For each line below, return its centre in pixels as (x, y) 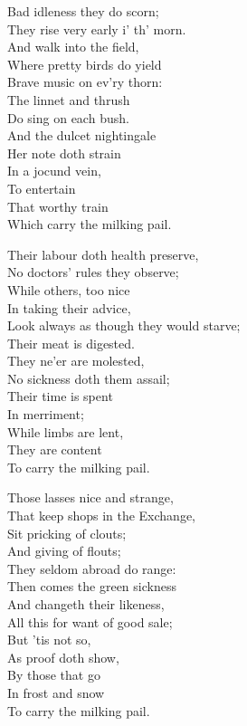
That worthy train (58, 206)
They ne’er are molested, (76, 361)
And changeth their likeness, (86, 604)
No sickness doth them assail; (89, 378)
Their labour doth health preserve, (103, 254)
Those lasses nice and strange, (90, 497)
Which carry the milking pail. (90, 224)
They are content (55, 449)
